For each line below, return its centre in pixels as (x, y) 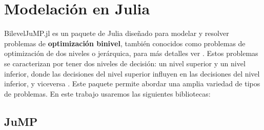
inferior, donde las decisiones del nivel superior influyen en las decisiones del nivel (132, 73)
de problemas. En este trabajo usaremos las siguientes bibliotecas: (107, 93)
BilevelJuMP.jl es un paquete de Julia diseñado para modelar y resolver (117, 33)
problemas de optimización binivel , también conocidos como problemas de (125, 43)
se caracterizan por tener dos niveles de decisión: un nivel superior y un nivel (125, 63)
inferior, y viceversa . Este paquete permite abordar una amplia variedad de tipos (132, 83)
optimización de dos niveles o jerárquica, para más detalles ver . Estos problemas (131, 53)
